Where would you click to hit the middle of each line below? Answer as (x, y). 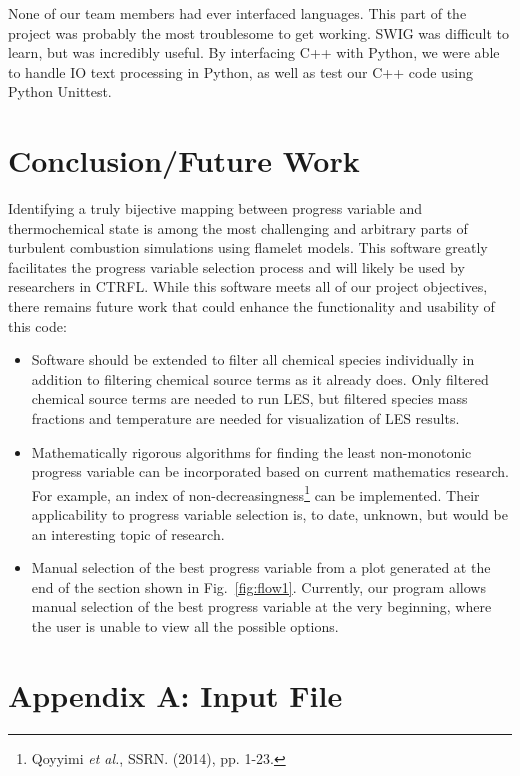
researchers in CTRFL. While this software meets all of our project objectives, (248, 286)
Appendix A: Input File (175, 694)
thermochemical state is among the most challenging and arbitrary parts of (238, 227)
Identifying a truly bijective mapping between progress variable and (215, 208)
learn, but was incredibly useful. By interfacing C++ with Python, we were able (254, 52)
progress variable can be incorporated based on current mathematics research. (270, 471)
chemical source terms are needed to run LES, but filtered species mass (249, 398)
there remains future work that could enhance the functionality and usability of (251, 306)
